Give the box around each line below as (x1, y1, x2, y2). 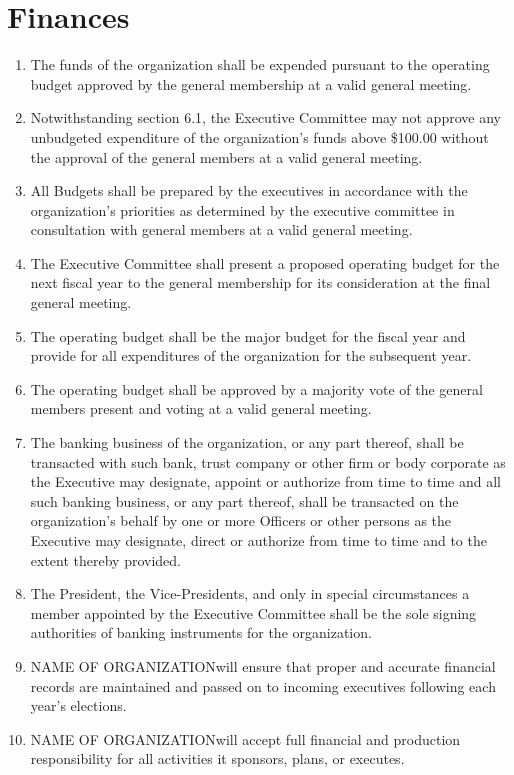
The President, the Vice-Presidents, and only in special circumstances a (30, 583, 470, 604)
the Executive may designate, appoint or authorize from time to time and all (30, 471, 501, 492)
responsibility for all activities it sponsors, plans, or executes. (30, 748, 405, 769)
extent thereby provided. (30, 549, 182, 570)
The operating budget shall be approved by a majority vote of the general (30, 378, 483, 399)
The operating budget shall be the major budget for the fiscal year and (30, 325, 466, 346)
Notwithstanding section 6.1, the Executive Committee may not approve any (30, 107, 501, 128)
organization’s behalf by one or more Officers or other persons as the (30, 510, 452, 531)
